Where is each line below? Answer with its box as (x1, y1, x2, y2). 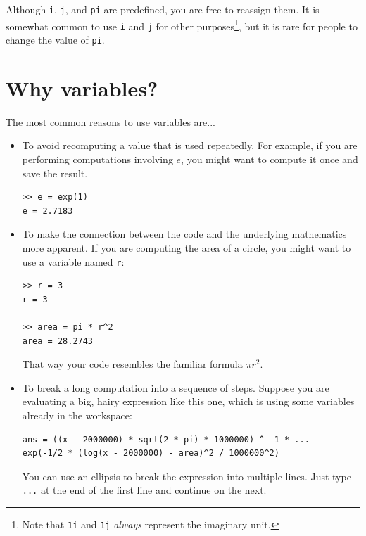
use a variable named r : (22, 254, 125, 269)
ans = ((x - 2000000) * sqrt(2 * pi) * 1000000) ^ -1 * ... (22, 434, 310, 445)
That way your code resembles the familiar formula (22, 357, 243, 371)
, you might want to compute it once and (181, 151, 358, 166)
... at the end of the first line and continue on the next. (22, 483, 267, 497)
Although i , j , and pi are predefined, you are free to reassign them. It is (6, 2, 320, 16)
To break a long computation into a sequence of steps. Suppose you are (22, 380, 329, 395)
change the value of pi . (6, 32, 105, 46)
